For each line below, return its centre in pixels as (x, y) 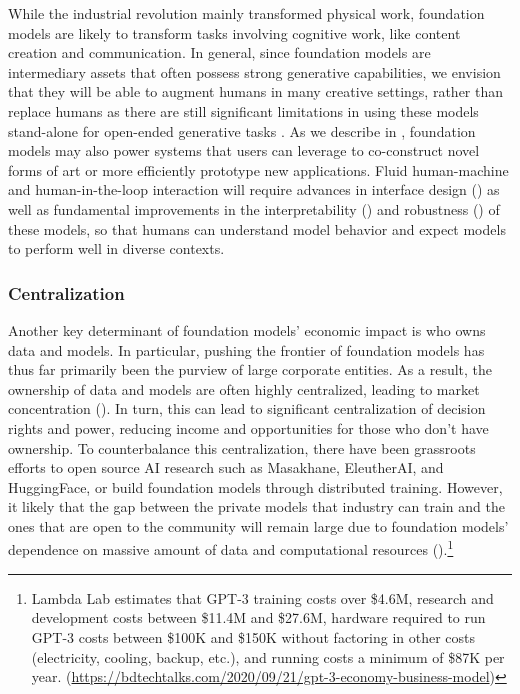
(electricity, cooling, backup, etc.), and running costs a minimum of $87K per (268, 656)
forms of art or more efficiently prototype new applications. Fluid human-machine (258, 169)
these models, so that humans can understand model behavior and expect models (257, 228)
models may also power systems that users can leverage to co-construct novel (244, 150)
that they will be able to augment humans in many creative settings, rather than (256, 91)
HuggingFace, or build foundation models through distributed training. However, (255, 486)
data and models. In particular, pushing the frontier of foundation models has (246, 349)
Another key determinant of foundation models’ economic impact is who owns (247, 329)
